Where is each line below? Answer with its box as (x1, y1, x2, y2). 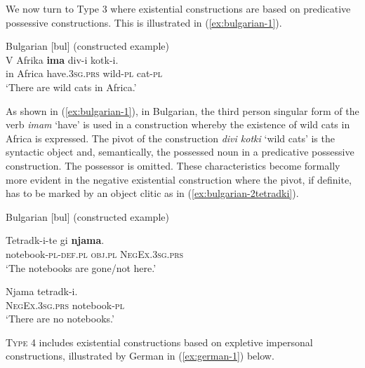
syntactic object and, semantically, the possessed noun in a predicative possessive (6, 144, 354, 159)
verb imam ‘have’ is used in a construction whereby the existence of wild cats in (6, 117, 350, 132)
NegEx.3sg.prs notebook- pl (6, 297, 124, 312)
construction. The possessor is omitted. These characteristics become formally (6, 158, 340, 172)
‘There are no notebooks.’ (6, 311, 114, 326)
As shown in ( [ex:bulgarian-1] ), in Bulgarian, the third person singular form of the (6, 103, 359, 118)
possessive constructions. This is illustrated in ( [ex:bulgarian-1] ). (6, 15, 282, 29)
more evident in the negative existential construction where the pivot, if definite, (6, 172, 352, 186)
